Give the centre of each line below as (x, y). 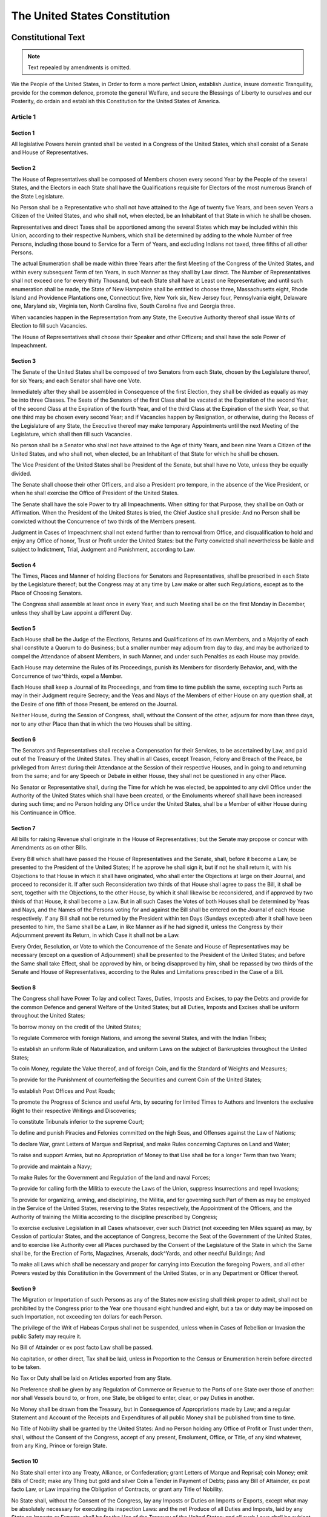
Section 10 (25, 1461)
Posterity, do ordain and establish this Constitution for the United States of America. (116, 101)
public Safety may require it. (46, 1336)
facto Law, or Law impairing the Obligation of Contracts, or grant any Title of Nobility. (117, 1489)
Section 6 (24, 739)
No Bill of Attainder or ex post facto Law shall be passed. (82, 1348)
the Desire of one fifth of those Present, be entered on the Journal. (94, 704)
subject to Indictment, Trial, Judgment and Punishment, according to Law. (103, 549)
